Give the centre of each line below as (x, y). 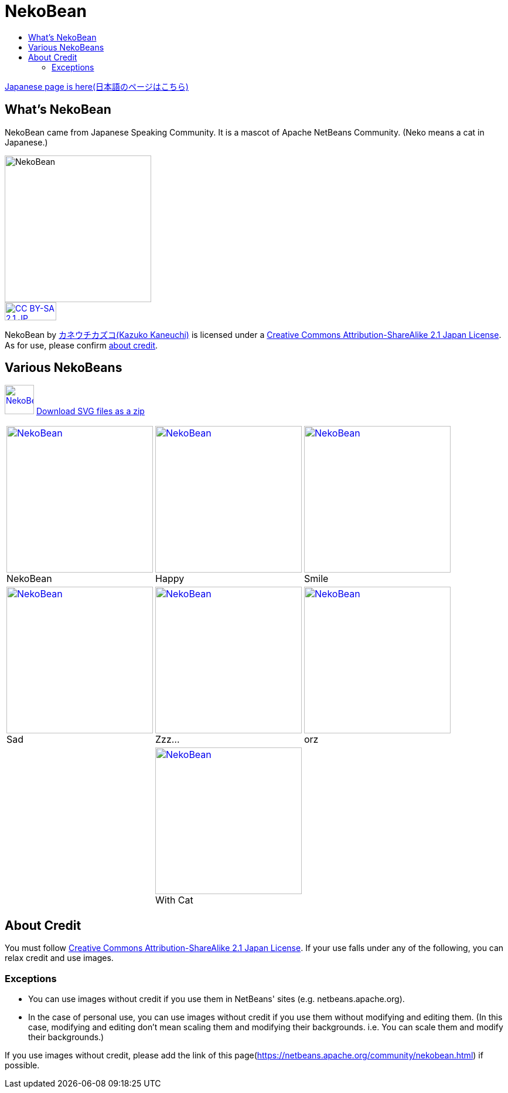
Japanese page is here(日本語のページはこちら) (97, 86)
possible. (22, 1065)
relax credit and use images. (59, 958)
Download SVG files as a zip (90, 411)
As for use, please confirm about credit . (81, 345)
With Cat (174, 900)
